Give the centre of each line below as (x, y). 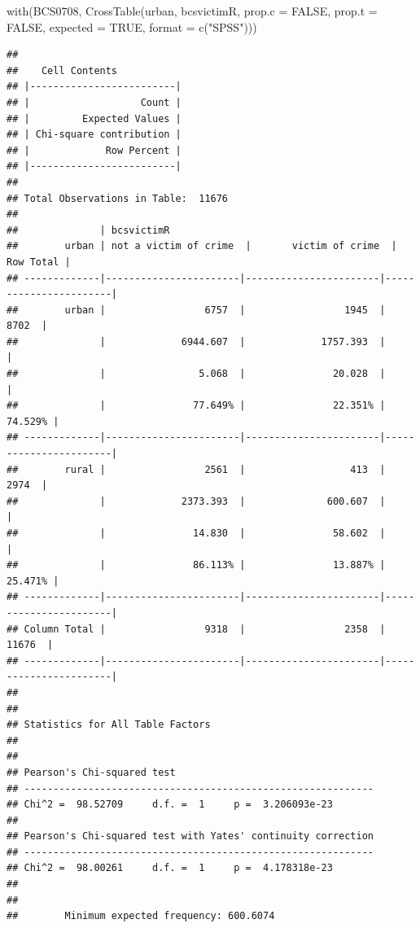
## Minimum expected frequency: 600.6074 (141, 916)
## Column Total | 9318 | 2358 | (196, 629)
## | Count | (94, 102)
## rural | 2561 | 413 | (196, 469)
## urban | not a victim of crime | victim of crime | (202, 246)
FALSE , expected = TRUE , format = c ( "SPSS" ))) (132, 26)
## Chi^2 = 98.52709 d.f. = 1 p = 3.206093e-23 (170, 805)
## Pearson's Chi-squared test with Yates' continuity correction (190, 836)
